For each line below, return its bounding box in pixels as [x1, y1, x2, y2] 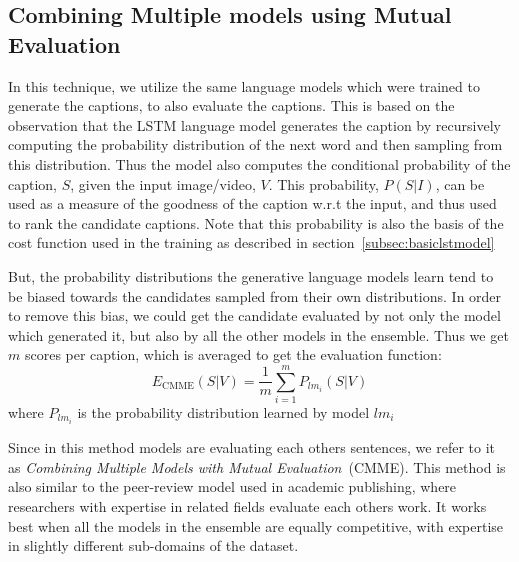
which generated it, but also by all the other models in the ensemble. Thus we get [8, 324, 509, 345]
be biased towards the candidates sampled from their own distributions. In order [8, 285, 502, 306]
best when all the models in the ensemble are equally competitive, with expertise [8, 515, 504, 536]
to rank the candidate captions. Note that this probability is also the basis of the [8, 212, 504, 233]
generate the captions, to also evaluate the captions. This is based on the [8, 95, 455, 116]
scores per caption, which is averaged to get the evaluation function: [24, 344, 442, 365]
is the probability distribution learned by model [77, 402, 370, 423]
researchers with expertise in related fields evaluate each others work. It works [8, 495, 487, 516]
